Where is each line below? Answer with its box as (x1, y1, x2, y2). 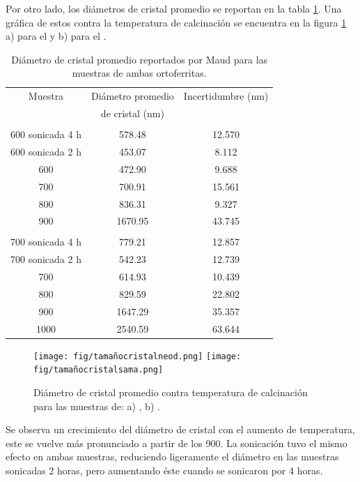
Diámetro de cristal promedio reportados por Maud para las (11, 52, 268, 66)
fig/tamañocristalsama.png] (33, 365, 164, 375)
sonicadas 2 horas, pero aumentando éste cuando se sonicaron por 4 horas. (6, 463, 323, 478)
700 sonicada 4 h (10, 234, 81, 249)
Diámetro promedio (91, 89, 174, 103)
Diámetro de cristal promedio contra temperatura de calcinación (33, 385, 308, 400)
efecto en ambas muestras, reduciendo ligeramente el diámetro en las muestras (6, 449, 339, 464)
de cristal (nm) (100, 106, 164, 121)
